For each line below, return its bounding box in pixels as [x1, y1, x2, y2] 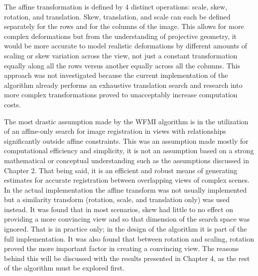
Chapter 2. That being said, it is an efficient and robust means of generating [4, 165, 238, 175]
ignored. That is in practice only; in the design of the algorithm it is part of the [4, 224, 247, 234]
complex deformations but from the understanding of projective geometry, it [4, 30, 237, 41]
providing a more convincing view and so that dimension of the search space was [4, 214, 250, 224]
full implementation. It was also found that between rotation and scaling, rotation [4, 233, 255, 244]
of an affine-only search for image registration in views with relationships [4, 126, 226, 136]
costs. [4, 99, 21, 109]
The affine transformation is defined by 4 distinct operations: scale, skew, [4, 1, 227, 11]
